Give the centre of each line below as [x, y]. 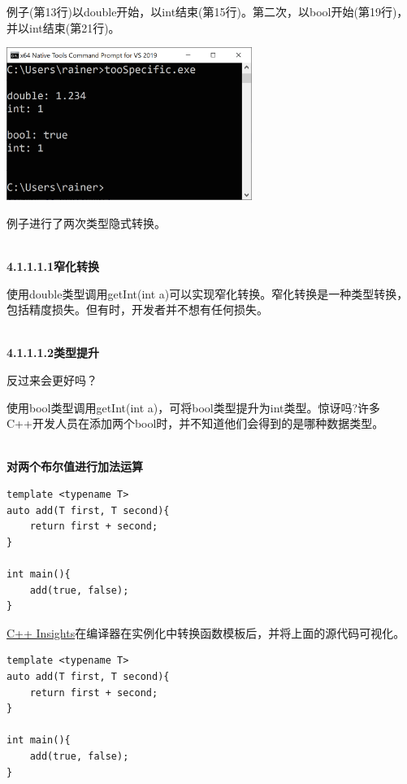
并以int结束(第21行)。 [63, 27]
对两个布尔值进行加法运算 [75, 466]
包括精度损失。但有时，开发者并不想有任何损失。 [137, 309]
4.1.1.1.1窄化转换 [53, 266]
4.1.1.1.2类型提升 [53, 353]
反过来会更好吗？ [52, 380]
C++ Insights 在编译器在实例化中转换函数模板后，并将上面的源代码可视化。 [206, 632]
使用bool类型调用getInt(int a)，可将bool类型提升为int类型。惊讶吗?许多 [194, 407]
